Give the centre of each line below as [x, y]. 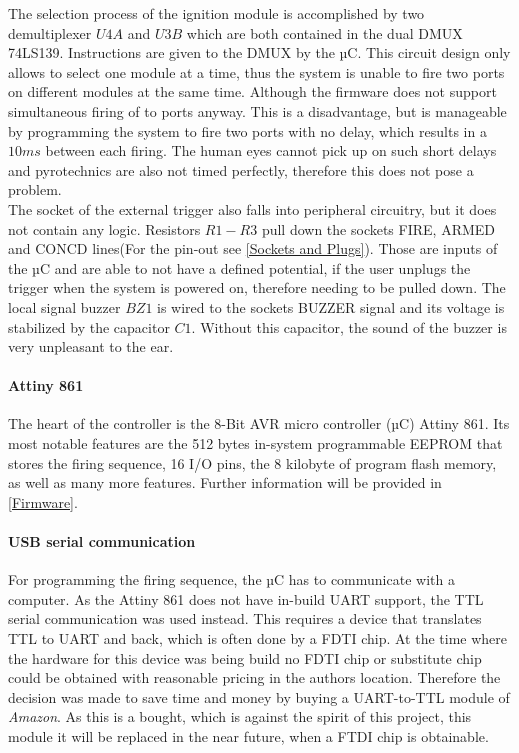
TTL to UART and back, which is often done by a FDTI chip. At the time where [258, 638]
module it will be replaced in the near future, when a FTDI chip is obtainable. [248, 736]
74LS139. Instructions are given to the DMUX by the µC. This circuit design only [259, 52]
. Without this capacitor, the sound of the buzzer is [349, 326]
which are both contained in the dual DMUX [324, 32]
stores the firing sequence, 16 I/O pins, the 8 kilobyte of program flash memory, [252, 462]
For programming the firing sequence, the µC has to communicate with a [231, 579]
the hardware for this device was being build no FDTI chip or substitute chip [245, 657]
